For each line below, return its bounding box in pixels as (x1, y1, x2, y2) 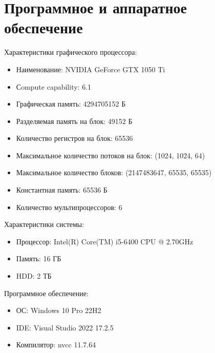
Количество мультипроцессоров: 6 (16, 201, 122, 212)
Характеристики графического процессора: (4, 47, 137, 57)
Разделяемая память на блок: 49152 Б (16, 115, 133, 126)
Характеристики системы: (4, 219, 84, 230)
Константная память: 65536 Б (16, 184, 107, 195)
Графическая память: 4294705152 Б (16, 98, 126, 109)
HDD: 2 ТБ (16, 271, 52, 281)
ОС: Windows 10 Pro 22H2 (16, 305, 101, 316)
